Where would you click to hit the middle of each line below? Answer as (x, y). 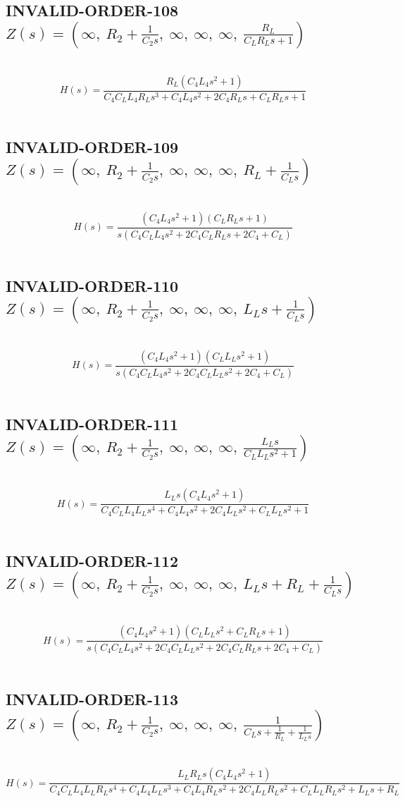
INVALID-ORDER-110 (92, 285)
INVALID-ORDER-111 (92, 423)
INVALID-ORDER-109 (92, 147)
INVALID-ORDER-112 (92, 560)
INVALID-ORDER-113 (92, 698)
